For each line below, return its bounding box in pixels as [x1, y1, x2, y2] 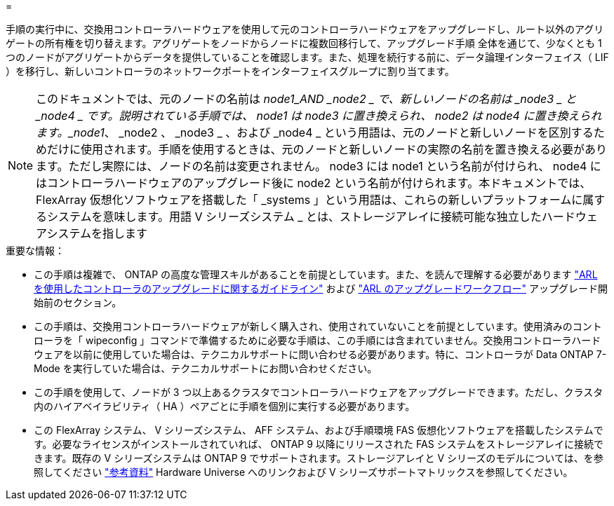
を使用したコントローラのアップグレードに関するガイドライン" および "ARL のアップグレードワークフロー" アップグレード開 [34, 282, 608, 294]
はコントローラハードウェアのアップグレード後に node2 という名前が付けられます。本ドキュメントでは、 [36, 176, 592, 190]
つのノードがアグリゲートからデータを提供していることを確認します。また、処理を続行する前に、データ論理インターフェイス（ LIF [6, 51, 609, 63]
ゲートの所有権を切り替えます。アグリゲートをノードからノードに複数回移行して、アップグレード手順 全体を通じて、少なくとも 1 [6, 37, 602, 49]
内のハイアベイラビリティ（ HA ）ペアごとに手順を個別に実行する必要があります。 [34, 400, 415, 412]
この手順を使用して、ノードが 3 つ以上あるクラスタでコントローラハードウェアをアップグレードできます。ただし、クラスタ [34, 386, 603, 398]
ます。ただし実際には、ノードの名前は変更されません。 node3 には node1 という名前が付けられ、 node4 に [36, 159, 601, 173]
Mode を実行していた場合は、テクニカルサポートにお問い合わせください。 [34, 362, 378, 374]
